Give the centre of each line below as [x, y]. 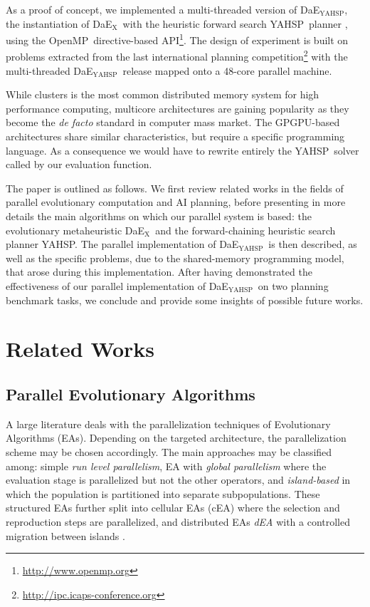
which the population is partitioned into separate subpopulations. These [163, 493]
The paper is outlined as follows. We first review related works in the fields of [175, 188]
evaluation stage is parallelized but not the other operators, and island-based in [178, 480]
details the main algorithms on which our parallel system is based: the [159, 216]
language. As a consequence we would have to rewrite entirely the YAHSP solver [183, 150]
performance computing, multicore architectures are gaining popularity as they [178, 108]
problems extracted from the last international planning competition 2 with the [177, 56]
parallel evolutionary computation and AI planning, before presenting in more [176, 202]
